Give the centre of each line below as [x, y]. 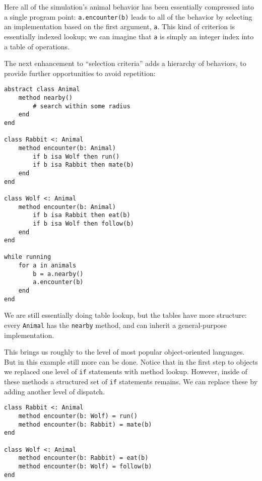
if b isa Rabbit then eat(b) [82, 215]
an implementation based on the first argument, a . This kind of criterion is [119, 26]
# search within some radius [82, 106]
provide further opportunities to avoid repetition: [80, 73]
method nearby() [46, 98]
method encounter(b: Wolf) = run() [78, 416]
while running [28, 257]
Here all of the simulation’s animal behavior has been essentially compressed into [129, 7]
